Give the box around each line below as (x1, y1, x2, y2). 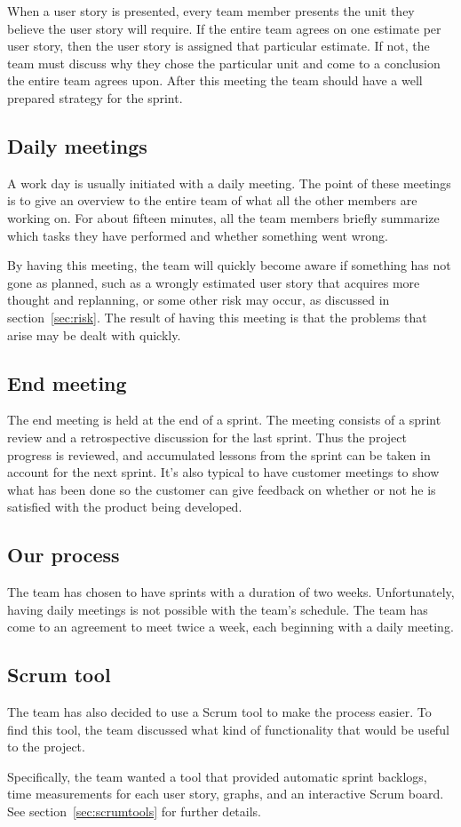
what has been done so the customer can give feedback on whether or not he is (7, 480, 436, 498)
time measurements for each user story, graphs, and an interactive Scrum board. (7, 784, 444, 803)
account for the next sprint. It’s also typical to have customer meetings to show (7, 463, 440, 481)
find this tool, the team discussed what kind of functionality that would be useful (7, 720, 449, 738)
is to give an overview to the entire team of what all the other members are (7, 191, 417, 210)
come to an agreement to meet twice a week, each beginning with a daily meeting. (7, 617, 454, 636)
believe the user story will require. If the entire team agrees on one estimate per (7, 19, 441, 37)
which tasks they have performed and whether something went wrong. (7, 226, 388, 244)
